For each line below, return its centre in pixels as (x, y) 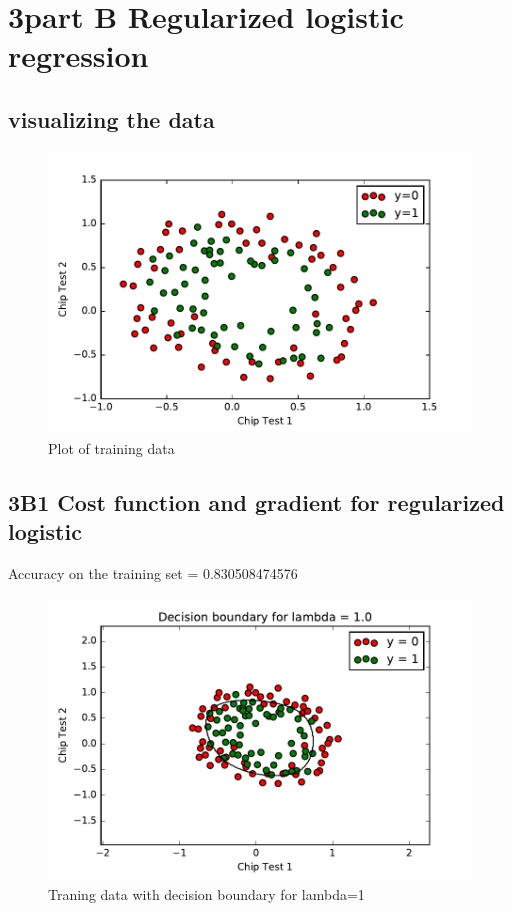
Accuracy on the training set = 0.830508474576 (153, 573)
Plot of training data (111, 448)
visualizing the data (111, 118)
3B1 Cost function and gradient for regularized (256, 502)
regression (78, 55)
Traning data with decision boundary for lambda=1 (206, 894)
